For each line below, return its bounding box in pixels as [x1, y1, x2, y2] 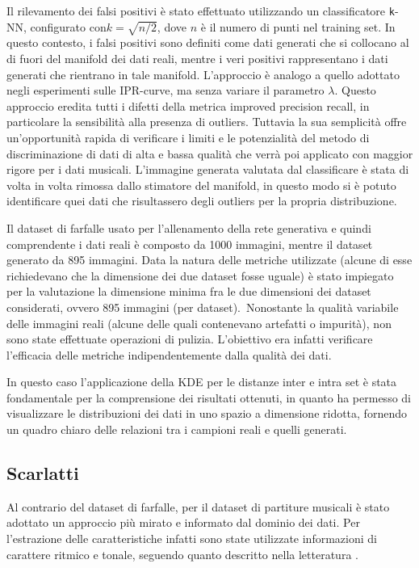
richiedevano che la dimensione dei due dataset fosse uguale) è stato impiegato [6, 267, 394, 284]
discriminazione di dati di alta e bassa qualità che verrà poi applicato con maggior [6, 145, 413, 162]
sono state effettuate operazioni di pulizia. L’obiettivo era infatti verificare [6, 330, 373, 347]
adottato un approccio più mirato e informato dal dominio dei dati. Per [6, 514, 360, 531]
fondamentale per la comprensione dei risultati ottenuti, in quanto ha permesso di [6, 389, 411, 406]
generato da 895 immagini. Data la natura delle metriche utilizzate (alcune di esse [6, 251, 413, 268]
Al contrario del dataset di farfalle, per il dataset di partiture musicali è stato [6, 498, 390, 515]
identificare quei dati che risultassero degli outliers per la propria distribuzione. [6, 192, 397, 209]
